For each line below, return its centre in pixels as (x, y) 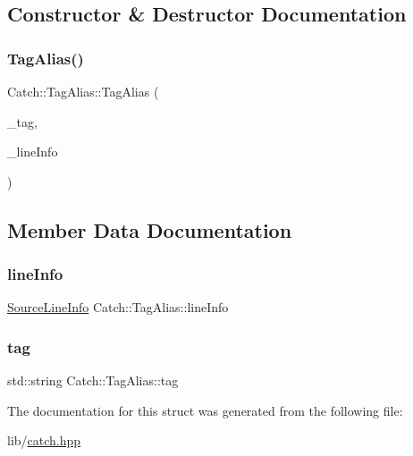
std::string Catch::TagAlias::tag (93, 380)
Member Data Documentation (150, 229)
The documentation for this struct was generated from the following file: (205, 410)
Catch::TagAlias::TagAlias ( (83, 91)
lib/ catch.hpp (44, 440)
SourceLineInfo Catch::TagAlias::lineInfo (118, 307)
